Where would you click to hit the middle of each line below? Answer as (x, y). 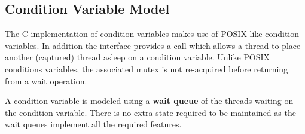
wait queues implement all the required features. (93, 124)
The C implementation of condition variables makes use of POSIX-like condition (152, 34)
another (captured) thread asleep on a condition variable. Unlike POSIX (138, 57)
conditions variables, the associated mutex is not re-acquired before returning (147, 68)
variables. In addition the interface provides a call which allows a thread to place (153, 45)
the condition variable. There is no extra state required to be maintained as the (150, 112)
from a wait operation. (46, 80)
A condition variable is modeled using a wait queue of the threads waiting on (149, 101)
